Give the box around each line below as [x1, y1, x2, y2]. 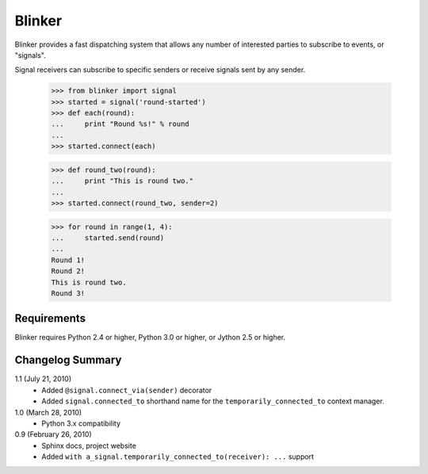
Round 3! [51, 289, 86, 297]
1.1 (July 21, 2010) [14, 374, 71, 384]
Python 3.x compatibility [41, 419, 121, 428]
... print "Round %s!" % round [51, 120, 189, 128]
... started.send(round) [51, 233, 165, 242]
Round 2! [51, 266, 86, 276]
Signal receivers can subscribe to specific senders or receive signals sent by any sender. [14, 65, 306, 75]
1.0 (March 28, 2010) [14, 407, 82, 417]
